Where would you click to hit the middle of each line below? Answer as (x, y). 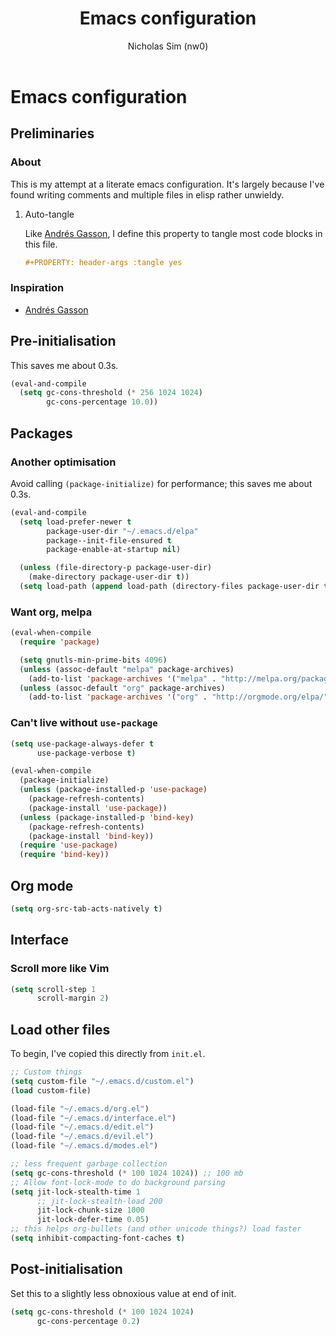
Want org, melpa (51, 612)
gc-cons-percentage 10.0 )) (102, 402)
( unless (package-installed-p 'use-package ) (113, 790)
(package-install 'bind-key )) (91, 836)
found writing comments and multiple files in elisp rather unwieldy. (147, 194)
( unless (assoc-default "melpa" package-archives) (127, 669)
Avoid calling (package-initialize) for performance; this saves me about (161, 483)
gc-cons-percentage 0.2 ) (88, 1321)
